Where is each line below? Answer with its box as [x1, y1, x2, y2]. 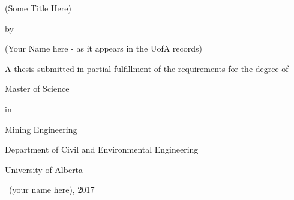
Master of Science [5, 82, 70, 95]
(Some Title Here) [5, 2, 71, 14]
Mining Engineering [5, 123, 77, 135]
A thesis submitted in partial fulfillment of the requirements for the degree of [5, 62, 289, 74]
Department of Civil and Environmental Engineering [5, 143, 199, 156]
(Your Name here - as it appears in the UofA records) [5, 42, 203, 55]
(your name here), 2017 [8, 183, 95, 196]
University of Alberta [5, 163, 83, 175]
